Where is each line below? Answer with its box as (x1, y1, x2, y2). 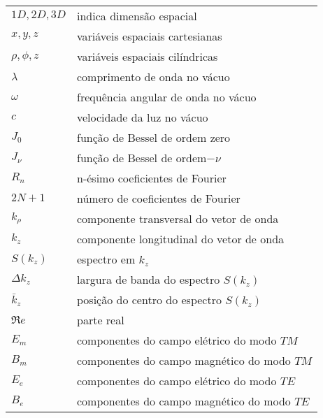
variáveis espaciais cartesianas (77, 28, 222, 44)
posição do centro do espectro (77, 291, 222, 308)
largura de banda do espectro (77, 271, 220, 287)
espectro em (77, 251, 136, 267)
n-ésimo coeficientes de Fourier (77, 170, 227, 186)
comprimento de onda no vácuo (77, 69, 230, 85)
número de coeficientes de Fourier (77, 190, 241, 206)
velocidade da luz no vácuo (77, 109, 208, 125)
